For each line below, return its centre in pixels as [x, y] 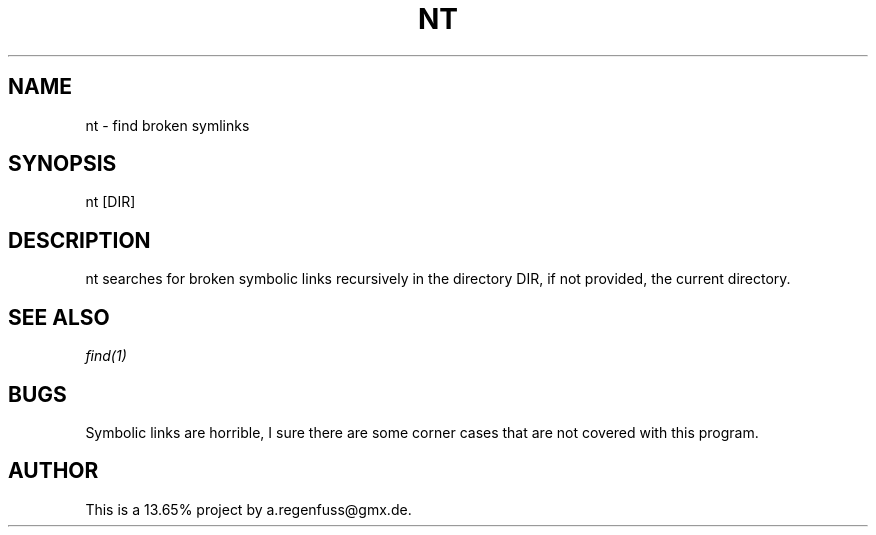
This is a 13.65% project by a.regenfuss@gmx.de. [248, 509]
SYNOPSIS [62, 164]
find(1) [106, 356]
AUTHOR [53, 471]
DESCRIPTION [79, 240]
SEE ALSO [59, 317]
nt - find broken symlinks [167, 125]
